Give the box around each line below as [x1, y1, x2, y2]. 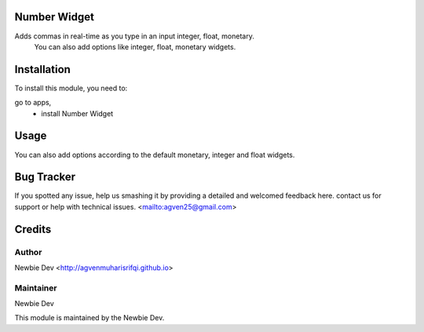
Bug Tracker [14, 170, 76, 184]
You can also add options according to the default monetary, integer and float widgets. [14, 150, 295, 159]
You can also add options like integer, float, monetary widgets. [34, 42, 236, 51]
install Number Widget [41, 108, 114, 118]
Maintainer [14, 283, 57, 294]
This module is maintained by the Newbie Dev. [14, 313, 165, 323]
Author [14, 246, 42, 257]
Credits [14, 222, 52, 235]
